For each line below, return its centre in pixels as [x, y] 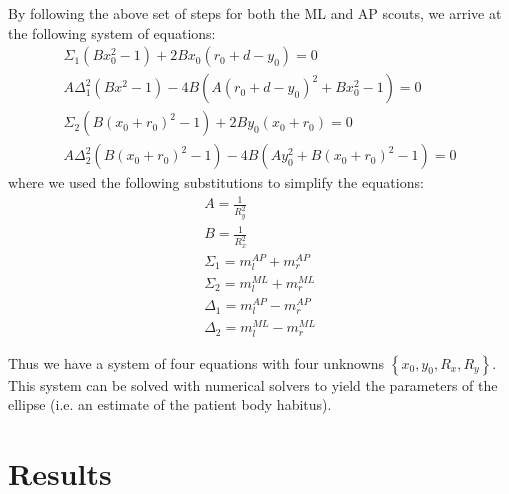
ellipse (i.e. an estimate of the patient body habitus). [170, 404]
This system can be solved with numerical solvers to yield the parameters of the [253, 384]
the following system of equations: [112, 32]
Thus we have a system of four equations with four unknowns [196, 362]
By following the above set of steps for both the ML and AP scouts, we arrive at [255, 13]
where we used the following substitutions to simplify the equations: [216, 182]
